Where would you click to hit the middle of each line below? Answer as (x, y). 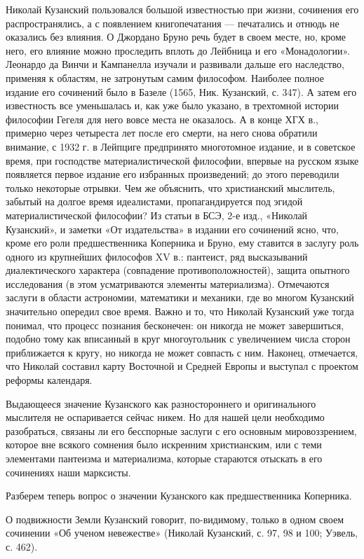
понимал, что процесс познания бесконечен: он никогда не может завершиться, (175, 325)
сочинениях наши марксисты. (68, 472)
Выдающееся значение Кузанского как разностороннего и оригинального (161, 403)
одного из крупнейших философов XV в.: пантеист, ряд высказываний (157, 256)
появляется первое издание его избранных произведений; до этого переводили (173, 174)
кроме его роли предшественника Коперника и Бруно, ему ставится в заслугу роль (182, 243)
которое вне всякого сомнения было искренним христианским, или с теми (164, 444)
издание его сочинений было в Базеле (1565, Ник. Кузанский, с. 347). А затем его (181, 91)
